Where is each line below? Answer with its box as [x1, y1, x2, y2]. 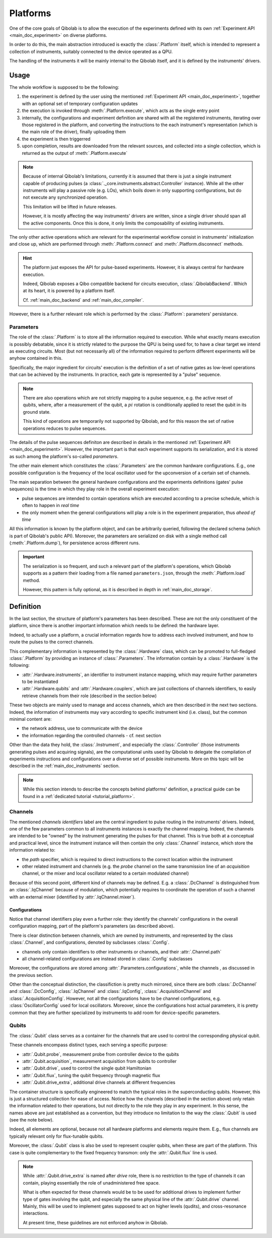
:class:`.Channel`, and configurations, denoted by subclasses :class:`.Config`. [9, 939, 170, 945]
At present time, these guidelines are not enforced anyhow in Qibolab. [23, 1219, 168, 1225]
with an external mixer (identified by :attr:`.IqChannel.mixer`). [9, 893, 136, 900]
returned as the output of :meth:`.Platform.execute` [22, 150, 128, 156]
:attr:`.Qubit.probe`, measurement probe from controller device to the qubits [22, 1051, 179, 1057]
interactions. [23, 1210, 49, 1216]
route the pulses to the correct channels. [9, 639, 94, 645]
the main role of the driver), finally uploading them [22, 129, 126, 135]
